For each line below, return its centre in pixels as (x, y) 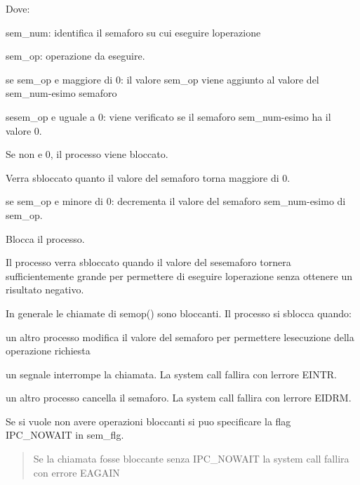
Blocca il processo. (45, 238)
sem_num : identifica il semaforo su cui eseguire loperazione (133, 32)
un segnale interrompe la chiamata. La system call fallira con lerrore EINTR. (171, 374)
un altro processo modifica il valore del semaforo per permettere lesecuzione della (180, 337)
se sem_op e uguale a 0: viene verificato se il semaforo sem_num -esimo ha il (168, 116)
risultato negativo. (45, 290)
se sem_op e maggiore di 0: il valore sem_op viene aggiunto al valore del (162, 79)
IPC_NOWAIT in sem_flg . (65, 435)
